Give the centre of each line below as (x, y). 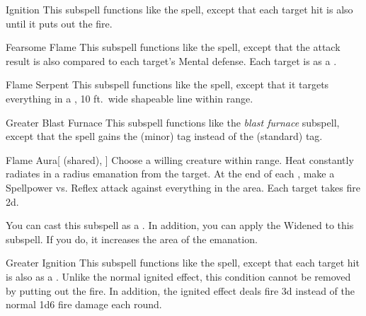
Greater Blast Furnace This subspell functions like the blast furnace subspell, (173, 122)
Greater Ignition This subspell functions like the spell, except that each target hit (183, 263)
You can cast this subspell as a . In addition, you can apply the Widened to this (180, 225)
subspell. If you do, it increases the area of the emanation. (132, 239)
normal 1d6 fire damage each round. (84, 304)
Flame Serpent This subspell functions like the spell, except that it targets (167, 84)
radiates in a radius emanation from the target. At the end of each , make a (170, 174)
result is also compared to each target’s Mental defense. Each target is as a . (171, 60)
